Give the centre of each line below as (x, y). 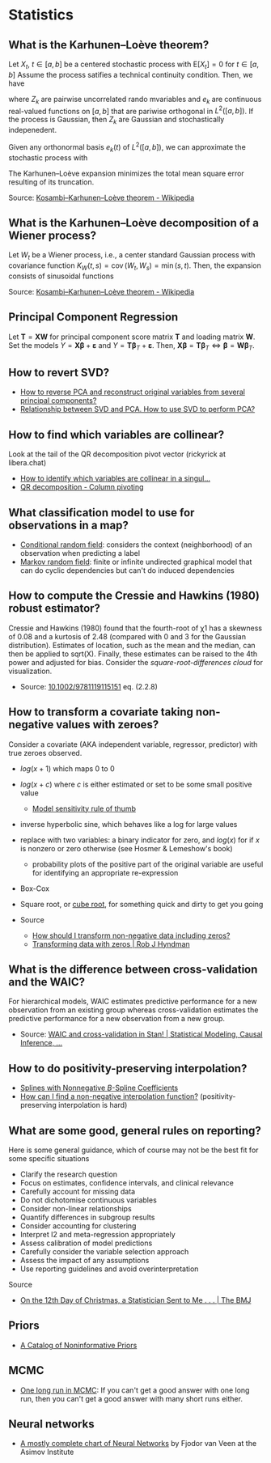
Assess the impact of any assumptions (85, 1261)
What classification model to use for (102, 513)
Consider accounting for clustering (78, 1226)
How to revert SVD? (59, 373)
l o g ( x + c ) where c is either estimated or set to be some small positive (136, 784)
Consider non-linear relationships (76, 1209)
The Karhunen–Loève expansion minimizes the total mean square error (126, 173)
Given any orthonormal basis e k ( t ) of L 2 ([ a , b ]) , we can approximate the (127, 147)
